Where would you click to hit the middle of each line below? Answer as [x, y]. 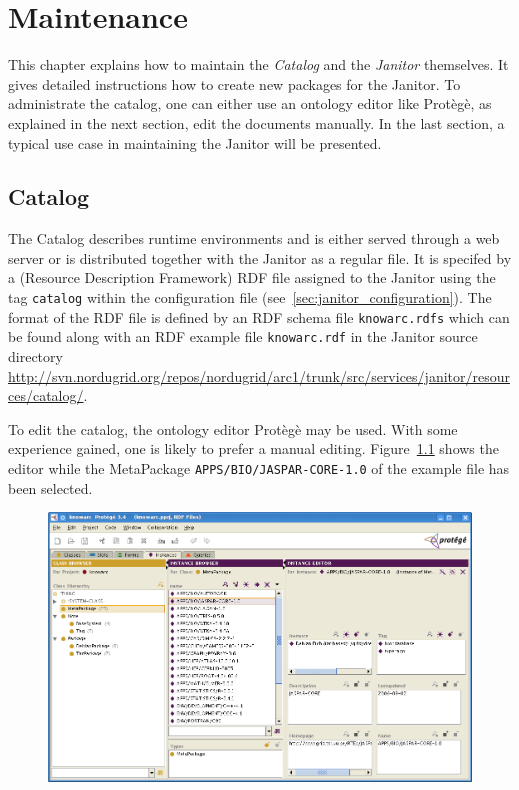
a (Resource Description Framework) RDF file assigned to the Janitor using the [252, 277]
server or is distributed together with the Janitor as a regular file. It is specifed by [260, 257]
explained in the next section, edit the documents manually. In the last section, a [256, 122]
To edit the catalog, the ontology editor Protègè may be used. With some [233, 428]
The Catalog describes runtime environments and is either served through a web [254, 238]
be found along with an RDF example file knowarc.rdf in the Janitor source [243, 336]
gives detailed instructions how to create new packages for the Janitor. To [234, 83]
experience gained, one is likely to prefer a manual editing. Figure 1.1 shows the [253, 448]
